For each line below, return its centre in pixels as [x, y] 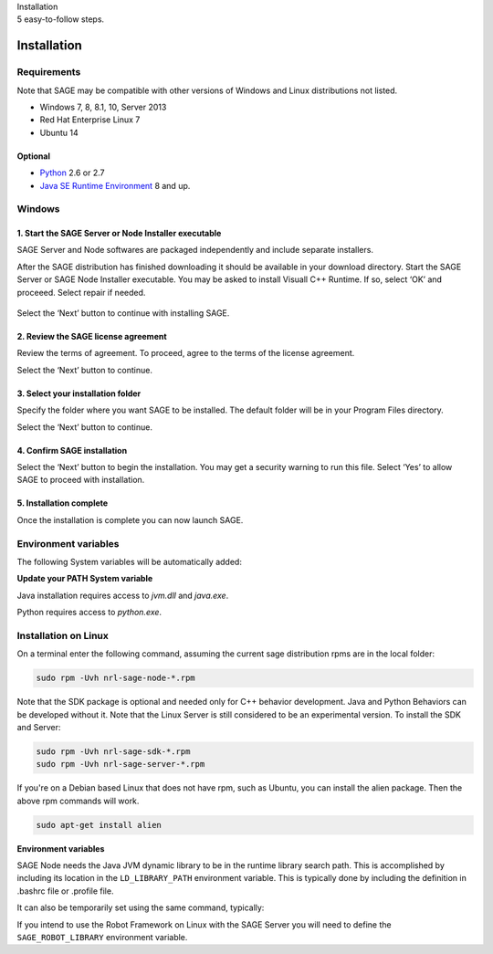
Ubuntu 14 [59, 132]
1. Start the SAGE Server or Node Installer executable [119, 234]
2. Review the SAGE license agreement [92, 337]
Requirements [49, 72]
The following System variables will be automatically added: [129, 561]
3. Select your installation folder [79, 393]
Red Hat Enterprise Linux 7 [90, 120]
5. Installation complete [63, 503]
